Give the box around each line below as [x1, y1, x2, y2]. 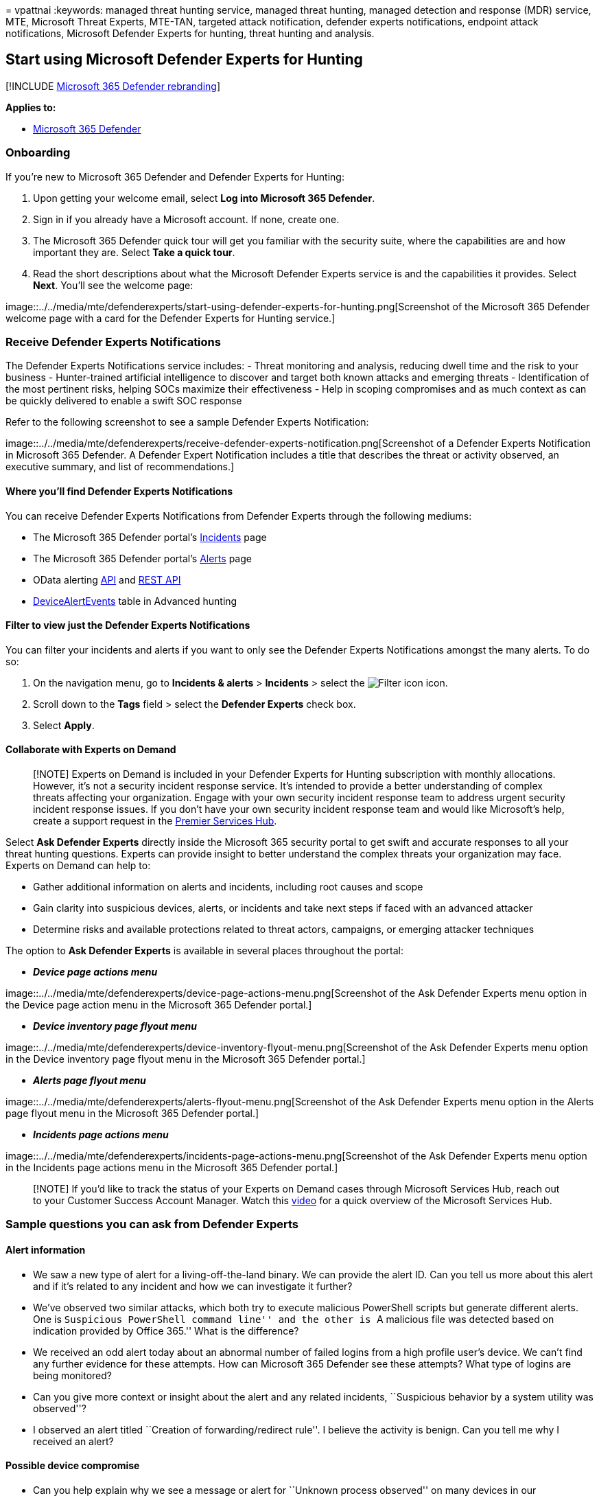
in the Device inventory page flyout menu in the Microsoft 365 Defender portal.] [5, 1053, 366, 1065]
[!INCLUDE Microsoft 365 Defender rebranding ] [5, 80, 221, 92]
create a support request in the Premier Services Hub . [33, 815, 277, 827]
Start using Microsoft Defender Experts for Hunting [5, 51, 363, 69]
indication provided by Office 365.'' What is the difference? [33, 1324, 299, 1337]
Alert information [5, 1243, 86, 1256]
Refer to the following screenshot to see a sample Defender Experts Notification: [5, 416, 369, 428]
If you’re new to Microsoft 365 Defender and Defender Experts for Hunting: [5, 170, 344, 183]
